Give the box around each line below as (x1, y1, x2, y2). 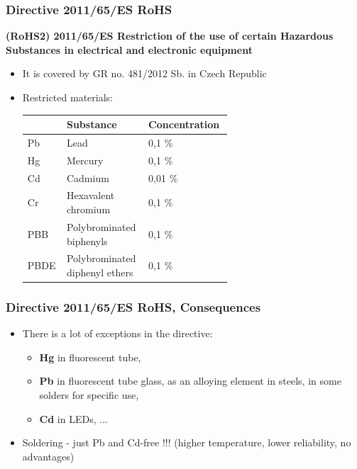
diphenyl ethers (66, 264, 133, 279)
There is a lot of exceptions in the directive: (22, 326, 213, 341)
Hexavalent (66, 188, 115, 203)
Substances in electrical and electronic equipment (6, 42, 253, 57)
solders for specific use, (39, 388, 139, 402)
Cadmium (66, 170, 109, 185)
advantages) (22, 448, 75, 463)
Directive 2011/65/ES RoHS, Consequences (6, 298, 261, 315)
